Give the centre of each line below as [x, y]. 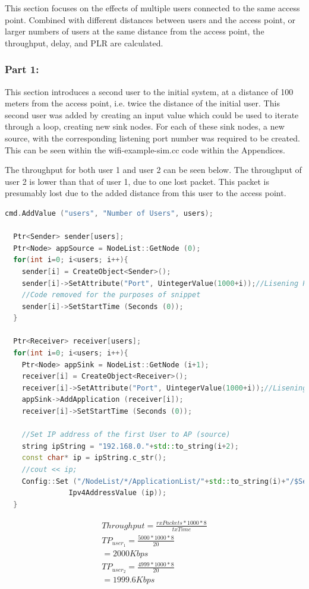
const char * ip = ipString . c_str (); [94, 458]
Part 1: [22, 69]
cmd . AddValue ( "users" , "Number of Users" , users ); [109, 213]
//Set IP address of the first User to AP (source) [126, 435]
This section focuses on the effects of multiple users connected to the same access [152, 8]
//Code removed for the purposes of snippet [111, 295]
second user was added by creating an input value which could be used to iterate [152, 114]
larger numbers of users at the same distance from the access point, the [135, 31]
